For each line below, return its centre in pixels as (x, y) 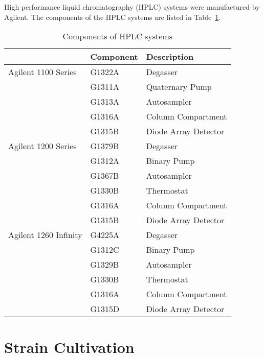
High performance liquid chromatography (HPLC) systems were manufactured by (132, 7)
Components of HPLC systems (118, 36)
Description (170, 57)
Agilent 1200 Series (42, 146)
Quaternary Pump (179, 87)
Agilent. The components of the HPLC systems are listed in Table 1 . (113, 17)
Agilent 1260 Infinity (45, 235)
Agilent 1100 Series (42, 72)
